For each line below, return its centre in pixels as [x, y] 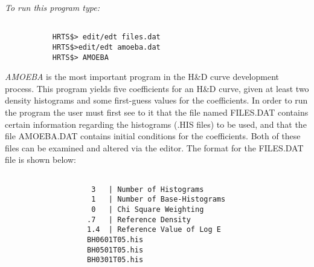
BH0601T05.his [115, 239]
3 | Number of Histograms [148, 189]
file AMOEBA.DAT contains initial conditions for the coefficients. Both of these [153, 136]
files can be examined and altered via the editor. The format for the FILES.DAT [154, 147]
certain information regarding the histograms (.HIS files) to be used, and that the [156, 124]
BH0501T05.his [115, 250]
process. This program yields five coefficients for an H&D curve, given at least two [157, 88]
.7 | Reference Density [139, 219]
